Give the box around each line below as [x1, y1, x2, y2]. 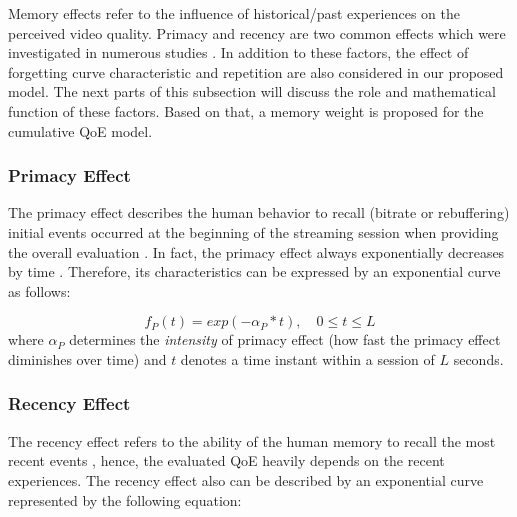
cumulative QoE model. [8, 120, 153, 141]
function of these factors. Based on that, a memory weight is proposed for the [8, 100, 484, 121]
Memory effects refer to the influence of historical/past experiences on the [8, 3, 460, 23]
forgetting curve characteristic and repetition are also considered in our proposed [8, 61, 504, 82]
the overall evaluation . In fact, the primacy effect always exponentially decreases [8, 241, 505, 262]
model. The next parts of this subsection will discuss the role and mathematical [8, 81, 496, 102]
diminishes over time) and [8, 348, 167, 369]
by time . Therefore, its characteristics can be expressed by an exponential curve [8, 261, 501, 282]
